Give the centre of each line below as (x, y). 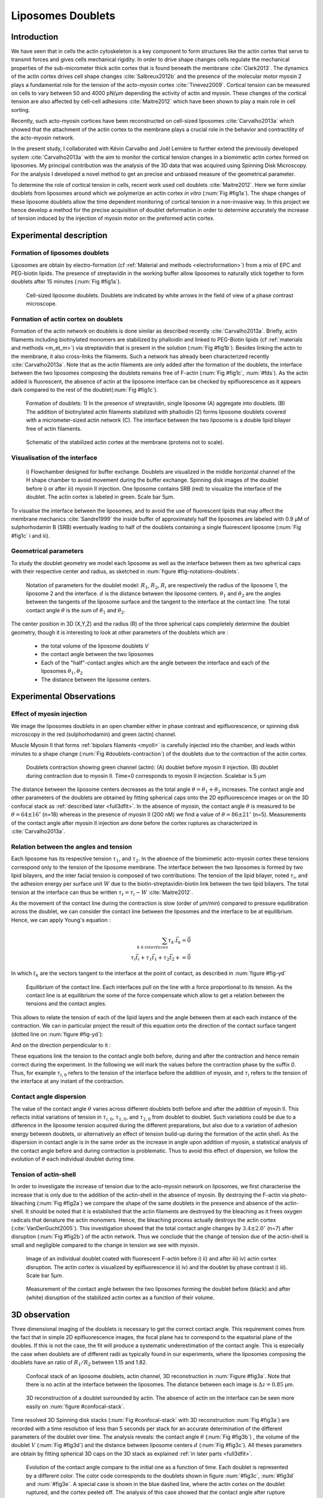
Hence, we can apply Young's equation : (61, 920)
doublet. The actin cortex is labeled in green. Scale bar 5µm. (100, 497)
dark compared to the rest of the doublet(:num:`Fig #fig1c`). (84, 390)
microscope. (41, 304)
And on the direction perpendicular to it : (61, 1045)
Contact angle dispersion (48, 1097)
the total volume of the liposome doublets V (95, 646)
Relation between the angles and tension (71, 847)
